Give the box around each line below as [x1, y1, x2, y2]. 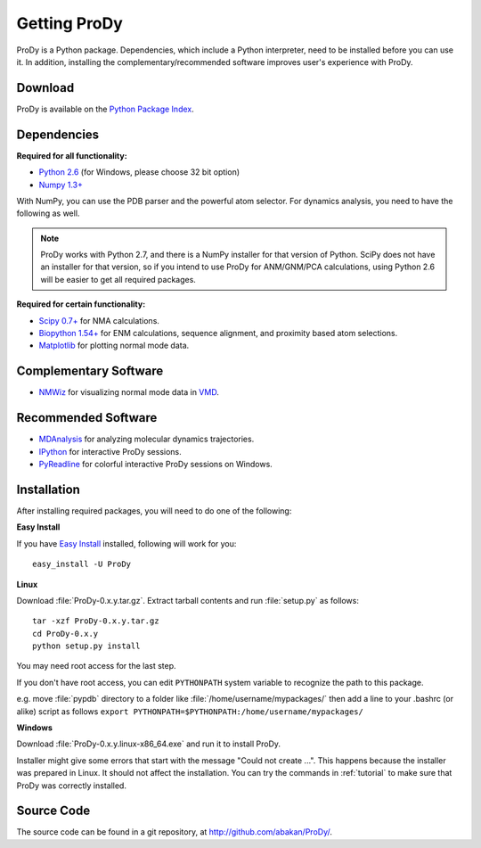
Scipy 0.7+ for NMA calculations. [38, 315, 160, 325]
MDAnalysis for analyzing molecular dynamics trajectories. [38, 433, 255, 445]
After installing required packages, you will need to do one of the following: [16, 505, 292, 516]
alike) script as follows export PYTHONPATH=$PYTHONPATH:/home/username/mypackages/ [16, 705, 364, 717]
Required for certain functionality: [16, 299, 146, 309]
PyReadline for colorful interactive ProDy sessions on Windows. [38, 459, 273, 470]
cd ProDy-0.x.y [32, 629, 99, 638]
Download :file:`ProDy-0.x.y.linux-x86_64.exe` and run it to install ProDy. [16, 738, 281, 749]
